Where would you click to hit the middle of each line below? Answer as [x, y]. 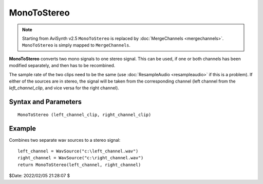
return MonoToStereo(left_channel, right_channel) [79, 165]
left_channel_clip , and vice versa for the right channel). [64, 88]
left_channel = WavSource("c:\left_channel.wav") [78, 151]
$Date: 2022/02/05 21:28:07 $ [39, 176]
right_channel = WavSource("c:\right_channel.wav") [81, 158]
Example [22, 128]
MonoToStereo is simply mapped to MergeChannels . [76, 45]
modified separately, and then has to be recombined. [62, 66]
